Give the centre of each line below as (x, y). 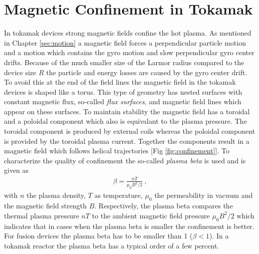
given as (17, 170)
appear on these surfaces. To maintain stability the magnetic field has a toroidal (127, 111)
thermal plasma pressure (42, 215)
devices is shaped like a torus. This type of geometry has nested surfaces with (123, 91)
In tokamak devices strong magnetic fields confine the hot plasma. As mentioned (128, 33)
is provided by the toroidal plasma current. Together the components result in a (127, 141)
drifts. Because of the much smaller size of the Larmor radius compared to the (124, 62)
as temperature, (118, 195)
